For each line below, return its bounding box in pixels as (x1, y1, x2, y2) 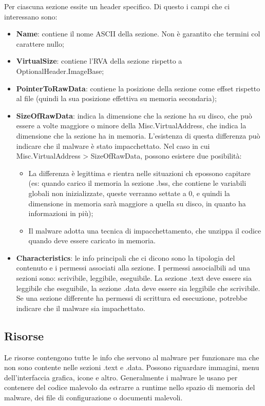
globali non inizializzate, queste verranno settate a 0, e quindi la (28, 187, 230, 198)
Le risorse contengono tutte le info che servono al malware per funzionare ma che (4, 352, 259, 362)
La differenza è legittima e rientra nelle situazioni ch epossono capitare (28, 167, 251, 178)
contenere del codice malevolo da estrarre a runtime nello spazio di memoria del (4, 382, 255, 393)
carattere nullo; (16, 38, 64, 49)
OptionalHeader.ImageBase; (16, 65, 104, 76)
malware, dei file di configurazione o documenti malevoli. (4, 392, 183, 403)
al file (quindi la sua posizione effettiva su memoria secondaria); (16, 93, 217, 104)
